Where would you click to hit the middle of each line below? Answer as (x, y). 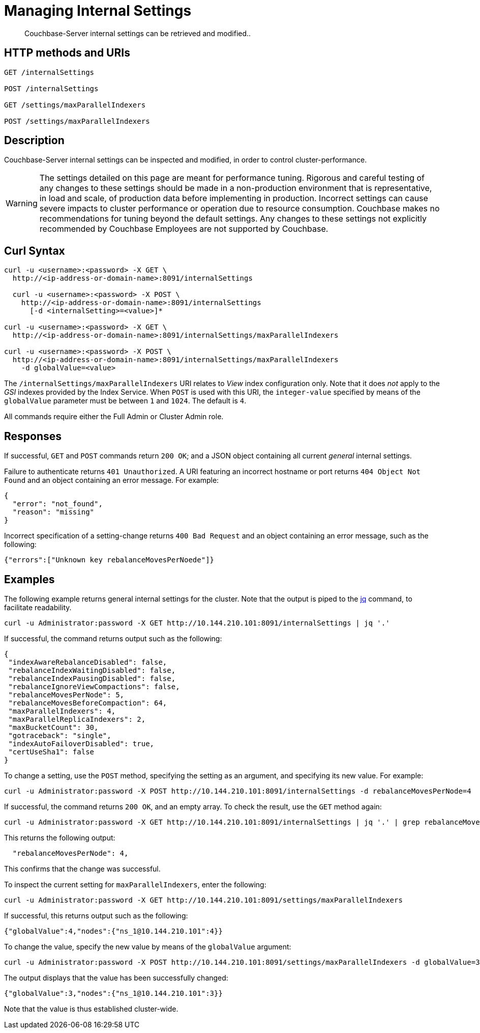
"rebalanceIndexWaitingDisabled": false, (92, 670)
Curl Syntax (35, 251)
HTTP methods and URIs (67, 53)
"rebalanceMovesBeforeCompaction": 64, (88, 703)
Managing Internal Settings (98, 11)
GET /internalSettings (49, 72)
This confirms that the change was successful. (82, 868)
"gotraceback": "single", (60, 735)
